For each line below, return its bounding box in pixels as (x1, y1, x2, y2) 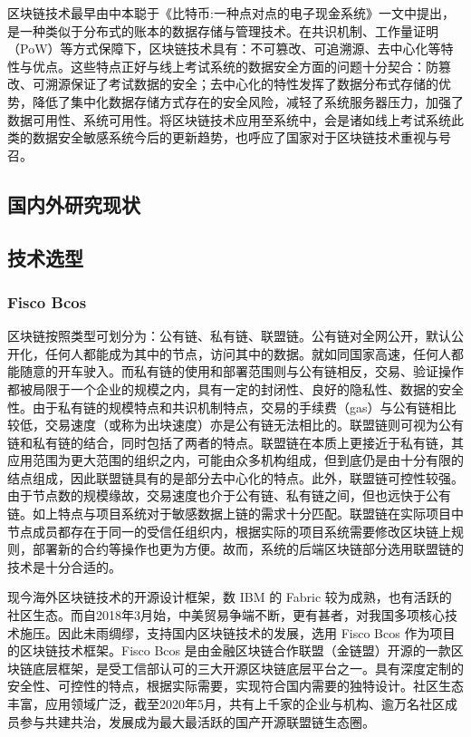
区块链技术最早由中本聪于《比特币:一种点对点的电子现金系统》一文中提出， (7, 4, 455, 22)
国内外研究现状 (7, 189, 140, 218)
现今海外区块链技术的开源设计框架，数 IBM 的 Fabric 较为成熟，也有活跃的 (7, 587, 452, 606)
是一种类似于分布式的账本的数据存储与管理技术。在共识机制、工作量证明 (7, 21, 438, 40)
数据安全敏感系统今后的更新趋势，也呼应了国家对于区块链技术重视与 (32, 128, 438, 147)
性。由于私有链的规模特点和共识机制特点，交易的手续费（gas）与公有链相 (7, 397, 444, 416)
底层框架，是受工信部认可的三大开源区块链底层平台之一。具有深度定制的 (32, 658, 464, 677)
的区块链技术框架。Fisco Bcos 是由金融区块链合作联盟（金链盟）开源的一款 (7, 641, 451, 660)
